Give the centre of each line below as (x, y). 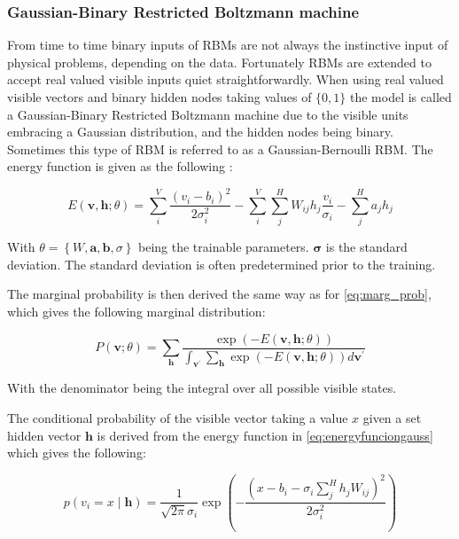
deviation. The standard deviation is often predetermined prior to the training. (222, 264)
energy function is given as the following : (120, 166)
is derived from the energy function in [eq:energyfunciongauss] (265, 435)
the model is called (401, 97)
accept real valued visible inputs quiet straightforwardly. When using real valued (226, 79)
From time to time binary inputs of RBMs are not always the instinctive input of (228, 45)
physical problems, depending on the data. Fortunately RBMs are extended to (219, 62)
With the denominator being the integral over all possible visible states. (202, 388)
